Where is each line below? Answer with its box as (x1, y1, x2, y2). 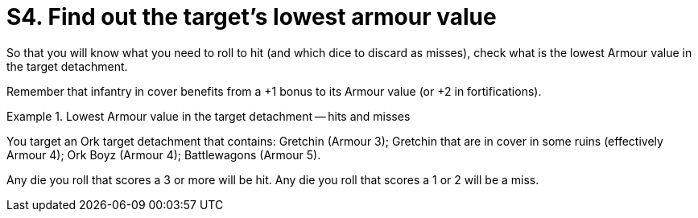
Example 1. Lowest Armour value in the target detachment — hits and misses (6, 109, 411, 123)
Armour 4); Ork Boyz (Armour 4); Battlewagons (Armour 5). (6, 147, 321, 162)
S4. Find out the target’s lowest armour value (6, 3, 497, 31)
